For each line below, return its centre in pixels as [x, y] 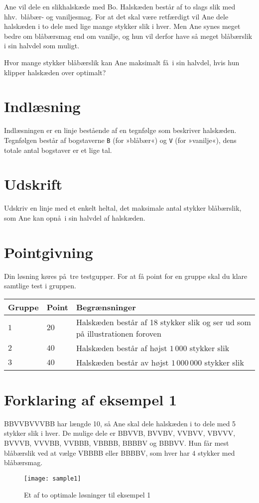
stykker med [216, 452]
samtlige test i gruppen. [40, 286]
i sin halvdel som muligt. [42, 46]
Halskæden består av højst [122, 362]
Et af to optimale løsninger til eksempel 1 [87, 494]
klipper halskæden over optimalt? [55, 72]
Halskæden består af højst [122, 348]
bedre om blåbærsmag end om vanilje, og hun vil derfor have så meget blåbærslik [128, 36]
